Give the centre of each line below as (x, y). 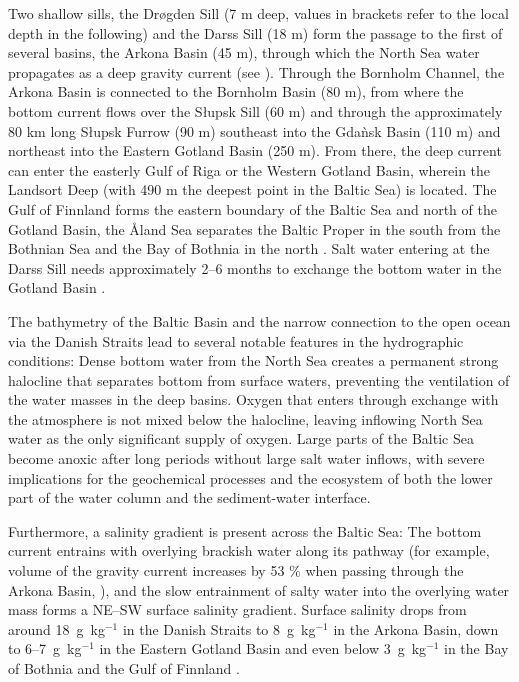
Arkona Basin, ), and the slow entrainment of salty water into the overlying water (259, 589)
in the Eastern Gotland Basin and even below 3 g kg (263, 648)
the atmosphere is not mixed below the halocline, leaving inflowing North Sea (245, 418)
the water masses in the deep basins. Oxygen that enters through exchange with (253, 399)
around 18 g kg (56, 628)
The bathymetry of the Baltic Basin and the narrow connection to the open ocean (259, 320)
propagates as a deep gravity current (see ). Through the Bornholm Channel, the (256, 71)
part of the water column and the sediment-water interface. (189, 497)
